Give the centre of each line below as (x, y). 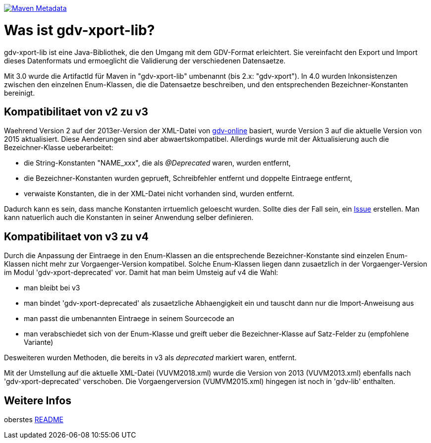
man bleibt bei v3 (52, 288)
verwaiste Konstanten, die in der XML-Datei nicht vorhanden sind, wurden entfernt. (159, 194)
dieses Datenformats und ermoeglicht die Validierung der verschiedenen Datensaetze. (145, 60)
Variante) (39, 342)
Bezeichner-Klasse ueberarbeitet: (59, 148)
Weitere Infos (38, 400)
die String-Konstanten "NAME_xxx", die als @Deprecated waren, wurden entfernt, (157, 163)
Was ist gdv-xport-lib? (80, 30)
